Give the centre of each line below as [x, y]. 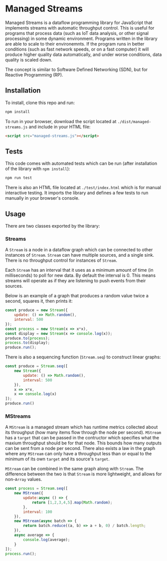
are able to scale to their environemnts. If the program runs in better [75, 44]
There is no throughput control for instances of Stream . [61, 260]
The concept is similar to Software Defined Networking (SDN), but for [77, 69]
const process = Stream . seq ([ [37, 488]
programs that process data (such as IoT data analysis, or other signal [77, 33]
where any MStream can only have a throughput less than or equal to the [79, 454]
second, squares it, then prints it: [39, 301]
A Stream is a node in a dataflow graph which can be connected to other [79, 250]
